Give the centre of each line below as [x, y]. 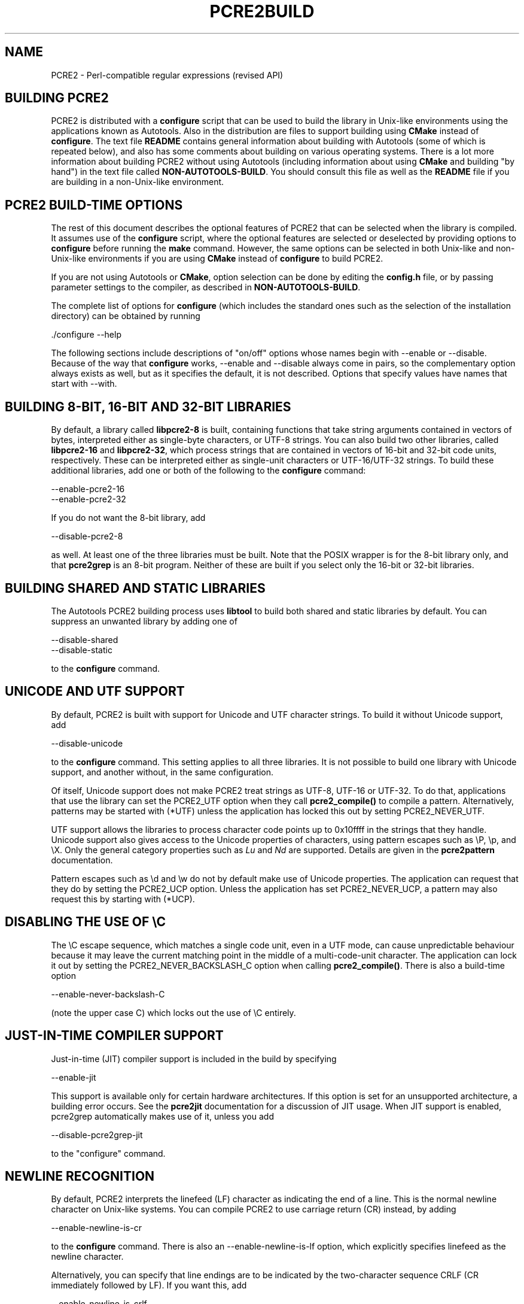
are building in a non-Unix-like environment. [138, 182]
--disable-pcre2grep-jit [97, 1135]
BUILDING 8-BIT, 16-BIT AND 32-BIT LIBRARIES [148, 407]
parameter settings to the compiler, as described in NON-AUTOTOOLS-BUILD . [206, 287]
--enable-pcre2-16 [88, 489]
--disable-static [82, 650]
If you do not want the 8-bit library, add [128, 518]
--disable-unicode [87, 743]
